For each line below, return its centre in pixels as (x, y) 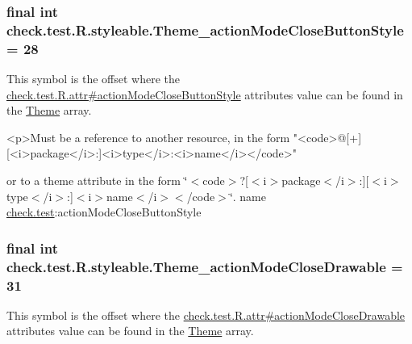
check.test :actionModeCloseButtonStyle (104, 212)
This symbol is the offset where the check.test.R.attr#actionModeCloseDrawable (206, 315)
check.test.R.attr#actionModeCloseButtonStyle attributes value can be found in (205, 94)
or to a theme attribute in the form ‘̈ (97, 180)
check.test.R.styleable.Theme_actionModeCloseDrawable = (205, 266)
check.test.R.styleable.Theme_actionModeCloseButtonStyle (205, 29)
